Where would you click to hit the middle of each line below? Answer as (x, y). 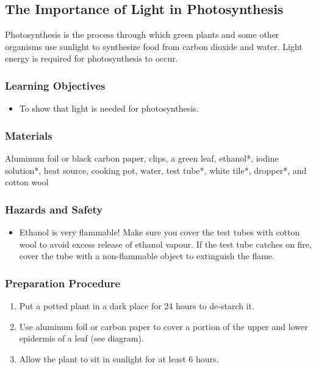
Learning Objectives (55, 85)
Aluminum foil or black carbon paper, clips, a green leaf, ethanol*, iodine (142, 158)
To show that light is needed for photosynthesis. (109, 108)
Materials (29, 135)
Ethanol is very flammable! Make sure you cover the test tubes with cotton (160, 232)
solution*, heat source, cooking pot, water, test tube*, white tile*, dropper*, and (156, 170)
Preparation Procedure (63, 283)
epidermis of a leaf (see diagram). (81, 338)
